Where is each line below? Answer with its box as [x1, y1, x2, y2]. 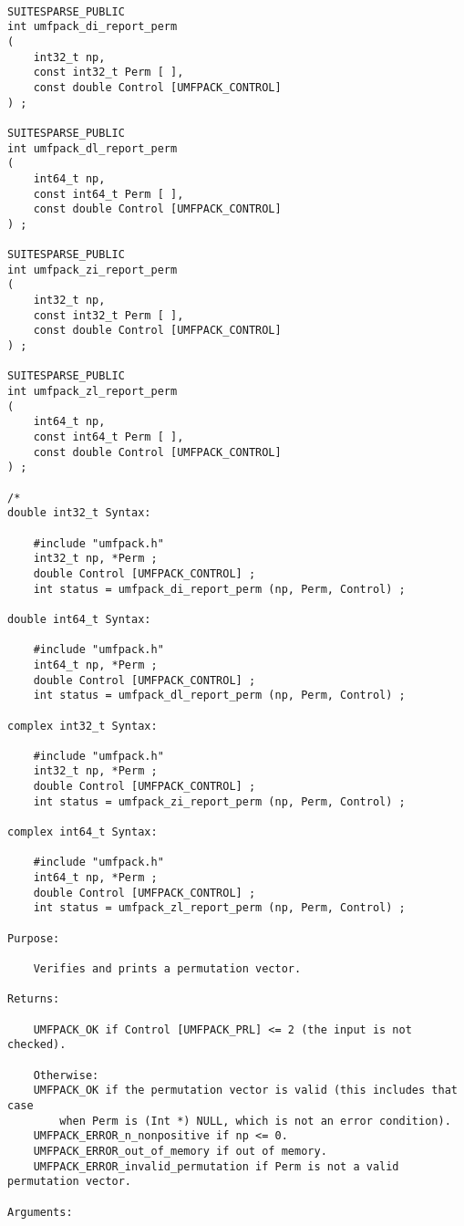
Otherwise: [33, 1068, 99, 1082]
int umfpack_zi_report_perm [7, 263, 178, 276]
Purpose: [7, 931, 60, 945]
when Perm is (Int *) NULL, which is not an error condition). [59, 1114, 451, 1127]
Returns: [7, 992, 60, 1006]
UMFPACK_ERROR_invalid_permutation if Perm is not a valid [33, 1159, 399, 1173]
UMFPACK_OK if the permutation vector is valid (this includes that [33, 1084, 458, 1097]
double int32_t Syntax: [7, 506, 151, 520]
